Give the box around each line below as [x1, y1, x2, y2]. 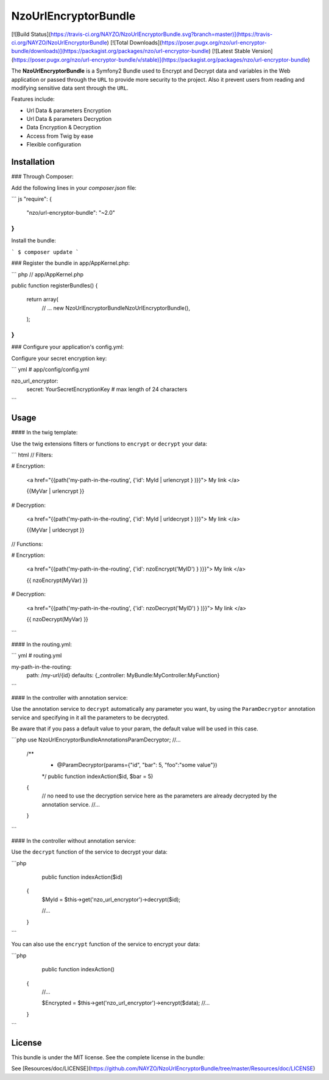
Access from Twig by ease [26, 132, 94, 140]
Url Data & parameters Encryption [26, 107, 111, 114]
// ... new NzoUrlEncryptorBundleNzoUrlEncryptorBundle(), [41, 304, 190, 311]
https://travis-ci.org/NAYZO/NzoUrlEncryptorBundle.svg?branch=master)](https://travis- [50, 31, 273, 38]
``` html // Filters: [11, 451, 53, 458]
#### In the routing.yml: [11, 641, 73, 648]
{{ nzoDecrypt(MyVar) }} [26, 616, 88, 623]
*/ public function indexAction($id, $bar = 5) [41, 772, 154, 780]
